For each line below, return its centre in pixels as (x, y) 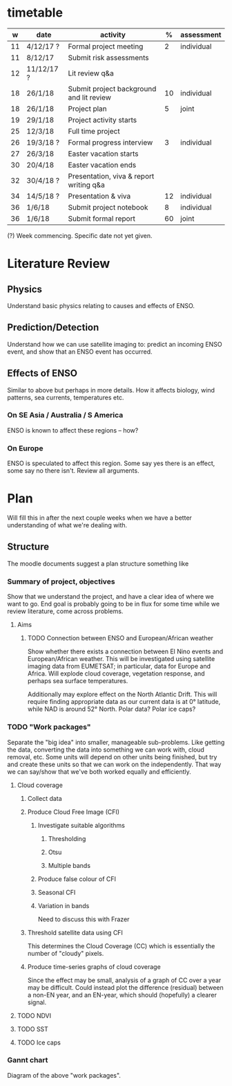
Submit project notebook (108, 207)
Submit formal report (102, 218)
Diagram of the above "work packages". (64, 1075)
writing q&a (86, 185)
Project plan (87, 109)
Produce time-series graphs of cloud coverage (94, 966)
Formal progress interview (110, 142)
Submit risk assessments (108, 57)
